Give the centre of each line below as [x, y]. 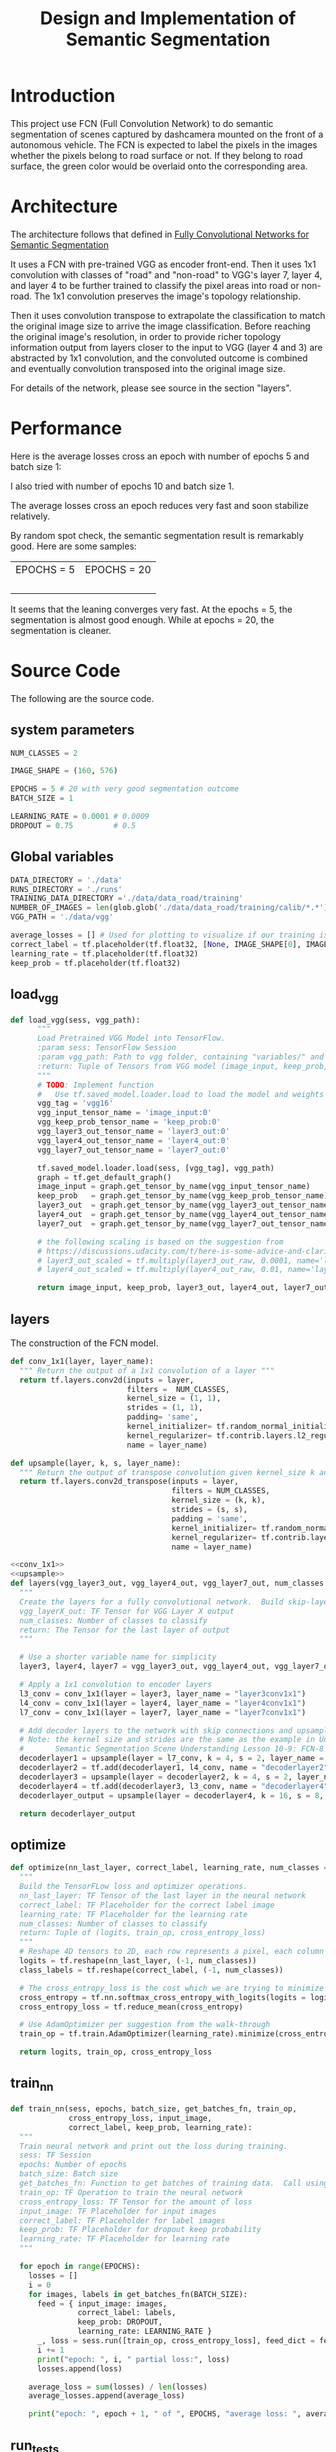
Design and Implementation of [168, 18]
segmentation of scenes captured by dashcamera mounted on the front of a [167, 134]
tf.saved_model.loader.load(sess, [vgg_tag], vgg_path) [155, 1168]
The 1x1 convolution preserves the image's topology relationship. [167, 296]
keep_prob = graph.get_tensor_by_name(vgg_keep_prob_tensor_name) [182, 1196]
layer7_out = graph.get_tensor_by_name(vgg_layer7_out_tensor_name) [184, 1223]
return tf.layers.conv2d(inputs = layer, [107, 1380]
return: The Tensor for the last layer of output [124, 1630]
